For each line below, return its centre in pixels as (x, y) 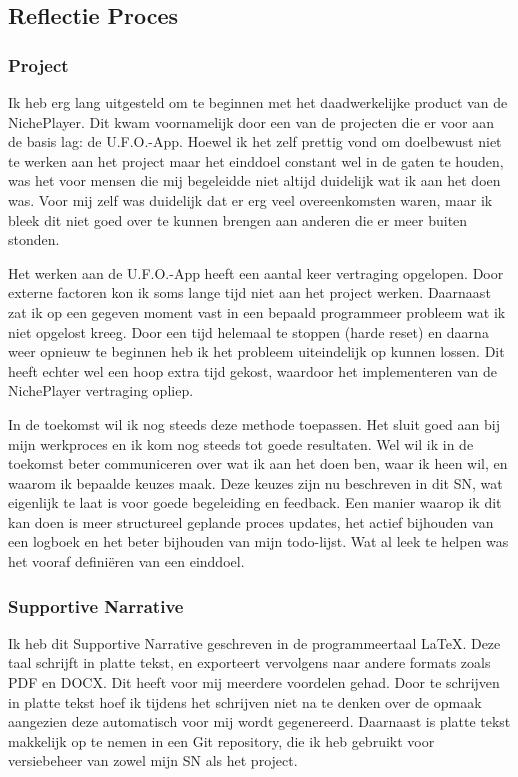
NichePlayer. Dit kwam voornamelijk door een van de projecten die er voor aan (251, 121)
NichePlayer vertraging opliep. (101, 390)
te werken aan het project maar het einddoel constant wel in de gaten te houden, (256, 160)
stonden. (34, 239)
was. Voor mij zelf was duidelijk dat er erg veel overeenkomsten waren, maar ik (250, 199)
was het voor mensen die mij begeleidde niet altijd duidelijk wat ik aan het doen (254, 180)
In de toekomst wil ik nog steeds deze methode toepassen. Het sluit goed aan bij (254, 423)
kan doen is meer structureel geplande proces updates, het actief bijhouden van (251, 521)
